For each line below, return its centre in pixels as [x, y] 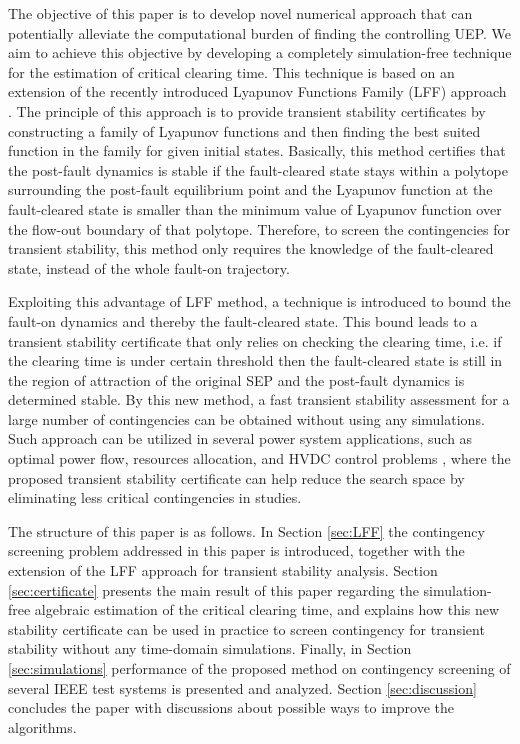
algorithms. [42, 726]
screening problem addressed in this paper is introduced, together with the [236, 550]
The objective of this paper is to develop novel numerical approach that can [240, 13]
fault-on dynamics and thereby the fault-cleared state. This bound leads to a [243, 320]
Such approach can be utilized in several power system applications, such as [240, 438]
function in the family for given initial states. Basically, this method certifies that [257, 150]
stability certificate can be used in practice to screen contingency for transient [246, 628]
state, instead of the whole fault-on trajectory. [149, 267]
